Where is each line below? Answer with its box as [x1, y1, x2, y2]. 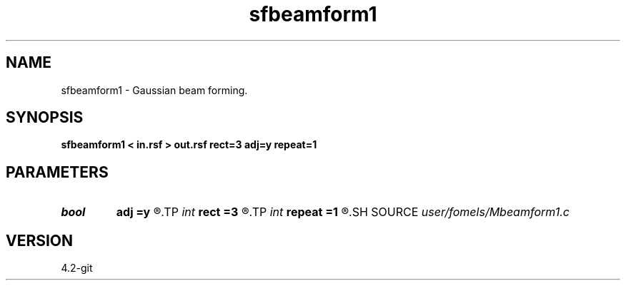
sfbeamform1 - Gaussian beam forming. [61, 83, 248, 96]
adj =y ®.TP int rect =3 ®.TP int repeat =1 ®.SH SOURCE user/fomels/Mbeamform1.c [116, 205, 570, 220]
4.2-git [61, 262, 93, 275]
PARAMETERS [6, 163, 109, 181]
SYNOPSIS [6, 108, 84, 127]
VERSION [6, 231, 74, 250]
